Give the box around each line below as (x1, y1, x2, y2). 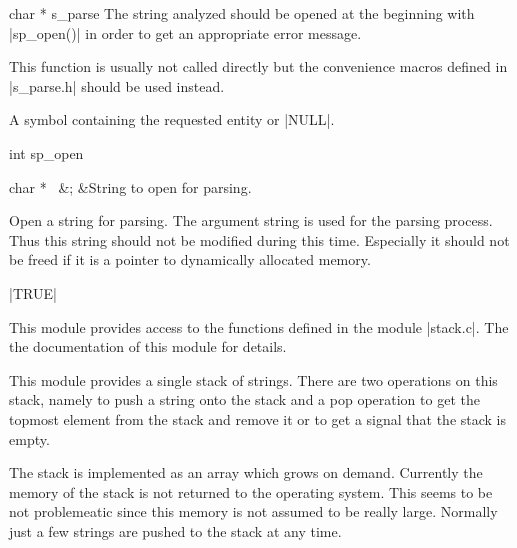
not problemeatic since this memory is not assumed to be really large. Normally (9, 501, 498, 522)
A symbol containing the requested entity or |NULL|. (9, 109, 335, 130)
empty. (9, 428, 50, 449)
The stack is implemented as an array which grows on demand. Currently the (9, 462, 483, 483)
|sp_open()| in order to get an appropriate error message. (9, 22, 362, 43)
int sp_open (9, 142, 84, 163)
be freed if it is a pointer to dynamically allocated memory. (9, 249, 371, 270)
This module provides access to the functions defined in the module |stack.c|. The (9, 316, 509, 337)
